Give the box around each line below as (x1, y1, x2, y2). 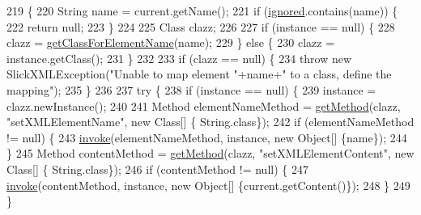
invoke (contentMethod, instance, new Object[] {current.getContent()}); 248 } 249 (6, 176, 410, 193)
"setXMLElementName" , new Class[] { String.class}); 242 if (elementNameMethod (6, 113, 415, 130)
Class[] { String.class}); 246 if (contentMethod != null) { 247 (6, 160, 308, 177)
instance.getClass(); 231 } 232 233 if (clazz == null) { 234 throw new (6, 49, 352, 66)
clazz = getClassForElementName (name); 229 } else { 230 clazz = (6, 34, 335, 51)
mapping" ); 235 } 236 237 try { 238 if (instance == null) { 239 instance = (6, 81, 376, 98)
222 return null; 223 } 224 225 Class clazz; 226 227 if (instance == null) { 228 (6, 18, 395, 35)
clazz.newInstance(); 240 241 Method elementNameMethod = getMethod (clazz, (6, 97, 401, 114)
